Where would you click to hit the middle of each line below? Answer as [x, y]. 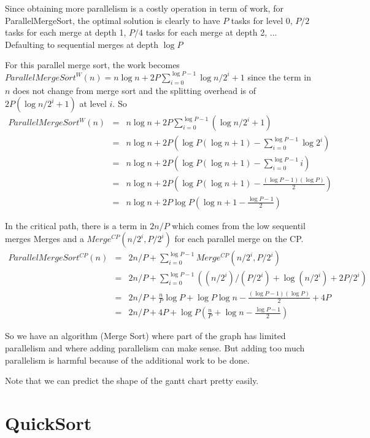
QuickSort [48, 422]
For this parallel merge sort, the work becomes [92, 65]
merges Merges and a [44, 239]
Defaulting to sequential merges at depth [82, 44]
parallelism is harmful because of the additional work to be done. [127, 360]
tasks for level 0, [262, 20]
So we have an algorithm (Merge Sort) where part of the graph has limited [145, 336]
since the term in [279, 76]
